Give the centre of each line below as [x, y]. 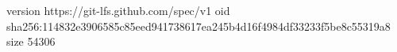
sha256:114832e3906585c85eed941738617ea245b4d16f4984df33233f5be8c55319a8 [198, 26]
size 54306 [31, 41]
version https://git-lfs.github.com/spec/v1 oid [118, 10]
